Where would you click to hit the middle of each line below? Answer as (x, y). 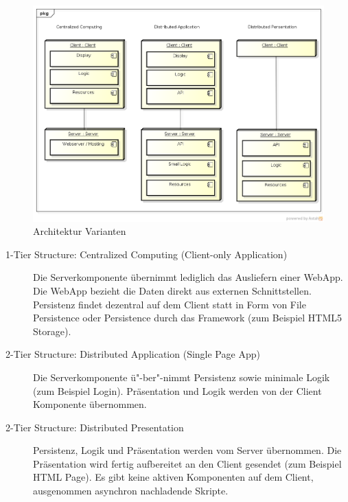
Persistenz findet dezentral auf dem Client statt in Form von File (170, 304)
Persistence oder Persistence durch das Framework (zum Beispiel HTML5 (188, 318)
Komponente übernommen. (90, 404)
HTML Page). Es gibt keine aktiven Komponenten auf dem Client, (173, 477)
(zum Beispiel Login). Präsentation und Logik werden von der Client (177, 390)
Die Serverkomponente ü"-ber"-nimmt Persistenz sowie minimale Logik (182, 377)
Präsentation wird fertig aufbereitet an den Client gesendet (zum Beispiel (187, 463)
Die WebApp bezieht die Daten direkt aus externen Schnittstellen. (172, 290)
